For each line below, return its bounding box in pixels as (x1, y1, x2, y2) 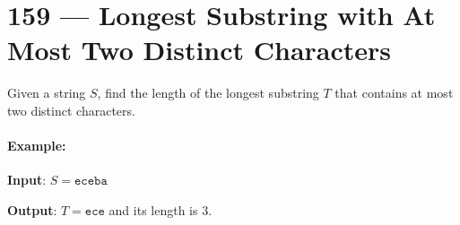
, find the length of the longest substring (97, 83, 319, 102)
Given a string (7, 83, 86, 102)
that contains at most (334, 83, 454, 102)
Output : (7, 200, 57, 219)
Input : (7, 170, 47, 189)
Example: (7, 136, 66, 155)
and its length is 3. (108, 200, 213, 219)
